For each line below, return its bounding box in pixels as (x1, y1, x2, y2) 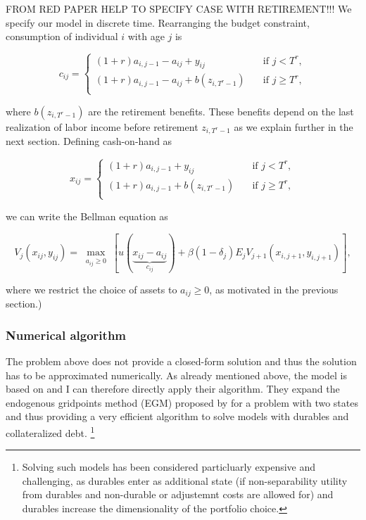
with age (127, 29, 165, 44)
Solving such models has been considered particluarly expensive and (22, 459, 316, 474)
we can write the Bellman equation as (6, 208, 168, 223)
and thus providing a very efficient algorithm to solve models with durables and (6, 409, 349, 424)
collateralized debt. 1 (6, 423, 95, 440)
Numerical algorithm (6, 326, 127, 343)
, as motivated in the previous (209, 281, 339, 296)
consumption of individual (6, 29, 118, 44)
